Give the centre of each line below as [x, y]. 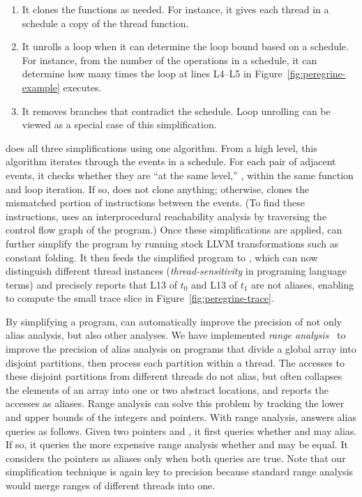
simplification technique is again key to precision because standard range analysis [180, 472]
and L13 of [214, 284]
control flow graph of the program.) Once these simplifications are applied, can [174, 230]
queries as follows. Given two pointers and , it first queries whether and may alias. [181, 430]
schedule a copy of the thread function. [105, 23]
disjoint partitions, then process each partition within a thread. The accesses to [175, 362]
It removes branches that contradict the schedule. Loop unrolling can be [176, 110]
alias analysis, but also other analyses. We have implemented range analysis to [176, 335]
